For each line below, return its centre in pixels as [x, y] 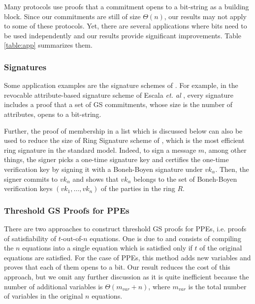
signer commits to [31, 179]
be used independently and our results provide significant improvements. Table [123, 35]
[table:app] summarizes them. [48, 45]
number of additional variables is [53, 286]
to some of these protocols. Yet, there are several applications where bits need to [126, 26]
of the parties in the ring [138, 188]
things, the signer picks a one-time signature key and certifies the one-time [116, 159]
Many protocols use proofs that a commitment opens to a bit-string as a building [127, 6]
